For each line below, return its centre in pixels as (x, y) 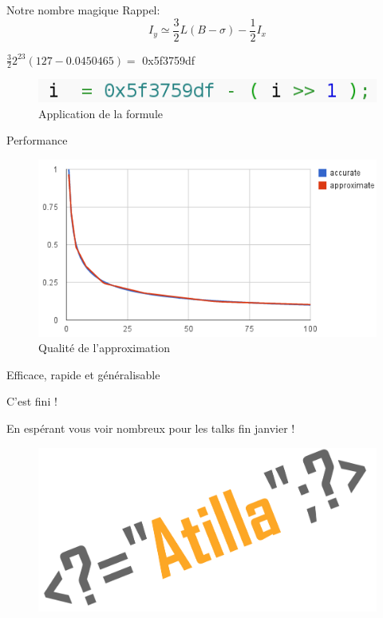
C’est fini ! (32, 401)
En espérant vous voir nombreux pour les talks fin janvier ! (151, 428)
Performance (37, 140)
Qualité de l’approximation (104, 348)
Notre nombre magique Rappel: (83, 10)
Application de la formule (101, 113)
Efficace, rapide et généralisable (83, 374)
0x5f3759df (169, 59)
